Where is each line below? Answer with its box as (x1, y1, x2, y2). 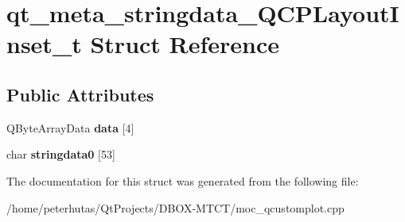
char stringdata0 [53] (6, 146, 115, 163)
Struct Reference (90, 28, 280, 60)
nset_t (6, 28, 82, 60)
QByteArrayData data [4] (6, 119, 134, 136)
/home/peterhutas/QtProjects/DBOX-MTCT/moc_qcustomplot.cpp (6, 199, 345, 216)
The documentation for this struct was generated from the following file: (6, 172, 359, 189)
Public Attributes (6, 82, 154, 106)
